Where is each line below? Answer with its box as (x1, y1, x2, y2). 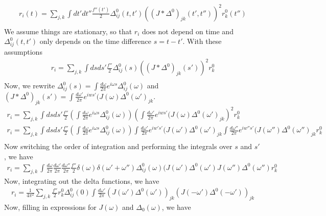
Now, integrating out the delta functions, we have (4, 175, 159, 186)
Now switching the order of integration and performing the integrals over (4, 140, 232, 151)
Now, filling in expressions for (4, 201, 97, 212)
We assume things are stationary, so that (4, 26, 132, 36)
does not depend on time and (142, 26, 234, 36)
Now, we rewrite (4, 80, 55, 91)
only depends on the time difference (39, 36, 152, 46)
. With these (182, 36, 222, 46)
